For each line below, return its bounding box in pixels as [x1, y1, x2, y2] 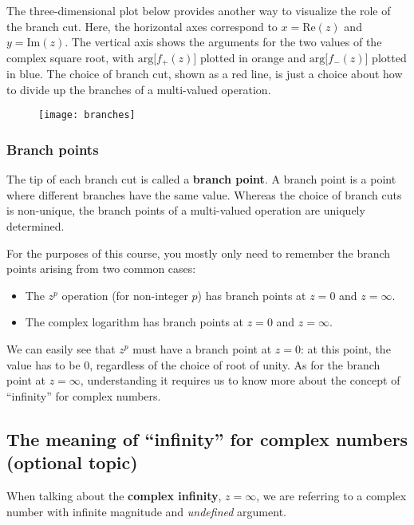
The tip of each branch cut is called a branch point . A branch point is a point [6, 171, 396, 187]
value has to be [6, 356, 81, 373]
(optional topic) [6, 450, 138, 475]
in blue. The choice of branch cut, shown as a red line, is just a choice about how [6, 65, 403, 82]
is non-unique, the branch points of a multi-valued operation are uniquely [6, 202, 365, 219]
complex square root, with [6, 49, 134, 65]
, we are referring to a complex [256, 487, 407, 504]
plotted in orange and [199, 49, 306, 65]
